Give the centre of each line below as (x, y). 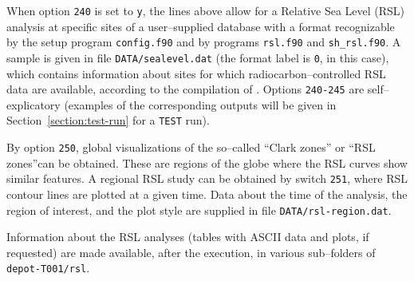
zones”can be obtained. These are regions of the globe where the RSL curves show (207, 162)
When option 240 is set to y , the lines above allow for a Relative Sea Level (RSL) (206, 10)
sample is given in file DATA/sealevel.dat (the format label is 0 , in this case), (198, 57)
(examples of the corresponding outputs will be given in (200, 104)
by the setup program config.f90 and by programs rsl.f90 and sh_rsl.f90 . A (204, 42)
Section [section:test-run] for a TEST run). (108, 120)
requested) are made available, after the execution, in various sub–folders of (191, 252)
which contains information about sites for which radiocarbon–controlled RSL (196, 73)
